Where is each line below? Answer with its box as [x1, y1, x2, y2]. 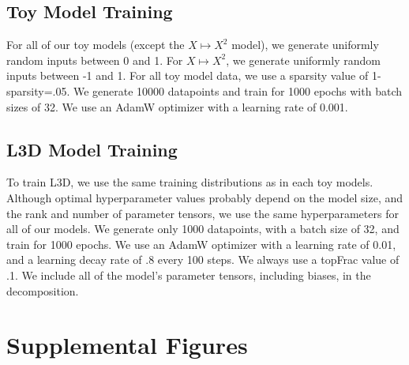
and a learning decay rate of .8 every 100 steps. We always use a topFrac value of [6, 251, 400, 268]
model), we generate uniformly [231, 36, 379, 53]
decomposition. [6, 282, 79, 299]
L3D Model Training [6, 137, 178, 161]
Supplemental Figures [6, 329, 248, 361]
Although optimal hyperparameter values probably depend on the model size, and [6, 189, 403, 205]
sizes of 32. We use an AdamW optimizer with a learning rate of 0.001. [6, 98, 348, 115]
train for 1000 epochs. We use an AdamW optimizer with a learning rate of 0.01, [6, 235, 396, 252]
